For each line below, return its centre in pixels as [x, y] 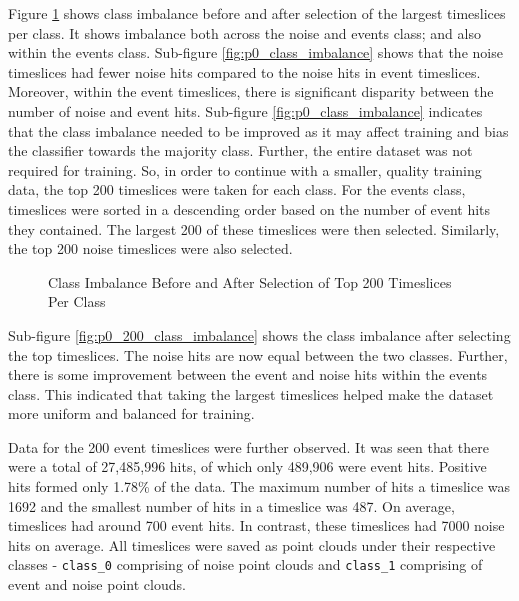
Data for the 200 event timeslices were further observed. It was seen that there [249, 446]
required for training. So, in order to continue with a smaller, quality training [245, 169]
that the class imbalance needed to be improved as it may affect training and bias [258, 130]
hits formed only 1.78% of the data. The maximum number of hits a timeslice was [259, 486]
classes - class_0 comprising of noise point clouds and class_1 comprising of [245, 564]
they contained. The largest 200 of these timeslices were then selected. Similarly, [254, 228]
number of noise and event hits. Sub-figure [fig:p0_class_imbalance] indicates [245, 110]
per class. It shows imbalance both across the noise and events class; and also [244, 32]
